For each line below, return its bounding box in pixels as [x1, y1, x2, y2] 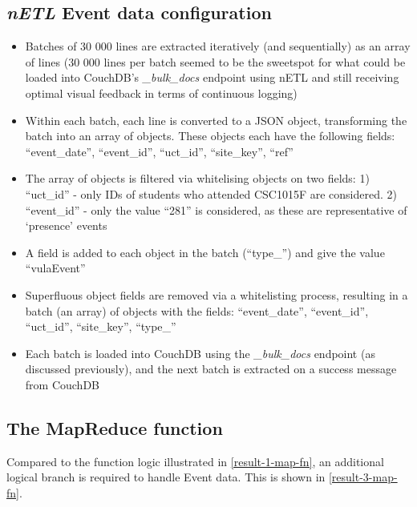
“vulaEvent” [25, 260, 86, 276]
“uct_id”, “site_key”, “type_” [25, 318, 176, 335]
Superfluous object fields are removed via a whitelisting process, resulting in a [25, 286, 408, 303]
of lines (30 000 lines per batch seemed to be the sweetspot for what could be [25, 53, 406, 70]
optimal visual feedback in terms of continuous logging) [25, 84, 298, 101]
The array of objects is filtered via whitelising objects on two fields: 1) [25, 170, 370, 187]
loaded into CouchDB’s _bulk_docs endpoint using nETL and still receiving [25, 69, 399, 86]
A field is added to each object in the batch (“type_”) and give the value [25, 243, 385, 260]
